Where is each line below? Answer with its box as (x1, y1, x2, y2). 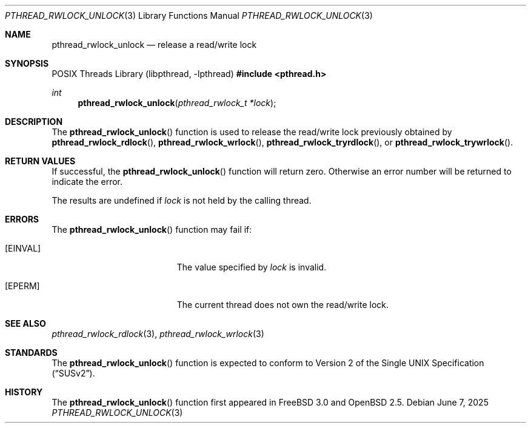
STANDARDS (5, 347, 58, 358)
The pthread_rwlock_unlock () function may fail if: (52, 224, 252, 235)
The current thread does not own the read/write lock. (176, 299, 389, 310)
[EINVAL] (5, 243, 41, 253)
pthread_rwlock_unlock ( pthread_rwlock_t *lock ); (78, 98, 276, 108)
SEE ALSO (5, 318, 46, 329)
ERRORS (5, 214, 39, 224)
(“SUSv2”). (52, 368, 95, 378)
